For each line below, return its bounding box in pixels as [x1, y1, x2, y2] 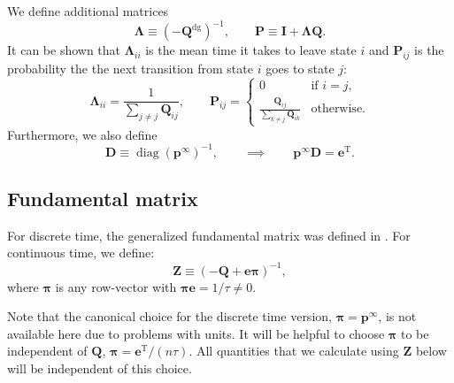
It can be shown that [7, 41, 121, 59]
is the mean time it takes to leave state [145, 41, 357, 59]
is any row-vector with [55, 277, 177, 295]
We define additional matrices [7, 2, 169, 19]
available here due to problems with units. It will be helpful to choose [7, 324, 385, 342]
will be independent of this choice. [7, 358, 192, 377]
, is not [378, 307, 417, 326]
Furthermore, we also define [7, 125, 158, 143]
